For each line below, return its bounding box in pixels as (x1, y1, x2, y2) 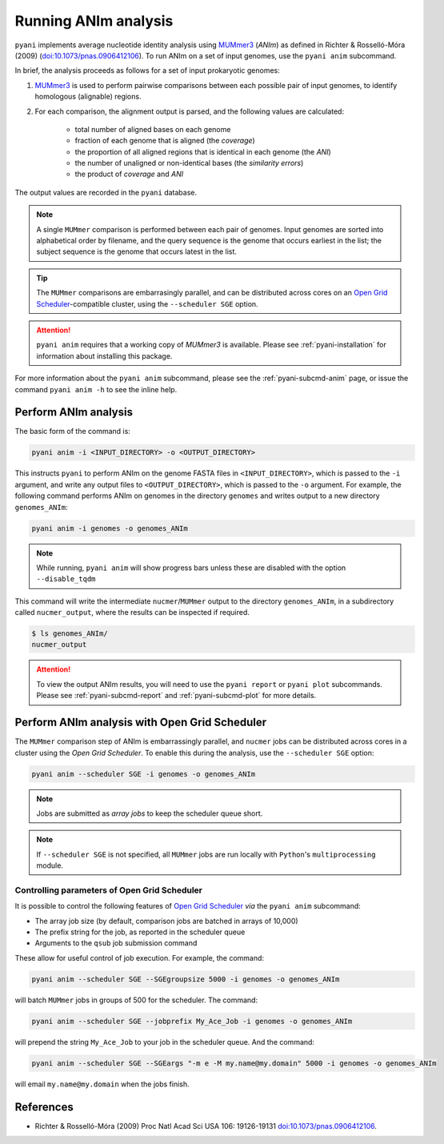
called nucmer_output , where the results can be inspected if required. (14, 608, 250, 617)
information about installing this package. (36, 351, 173, 360)
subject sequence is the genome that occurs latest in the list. (36, 247, 238, 256)
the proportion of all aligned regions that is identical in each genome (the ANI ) (74, 147, 331, 156)
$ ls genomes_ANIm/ (31, 629, 108, 638)
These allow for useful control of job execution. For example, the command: (14, 953, 264, 962)
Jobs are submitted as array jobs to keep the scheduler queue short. (36, 809, 263, 818)
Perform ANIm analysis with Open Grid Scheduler (14, 716, 267, 729)
